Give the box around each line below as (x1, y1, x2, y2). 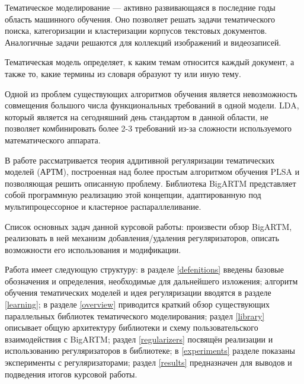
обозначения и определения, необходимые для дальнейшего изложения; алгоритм (5, 274, 298, 287)
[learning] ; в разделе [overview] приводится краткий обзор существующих (5, 298, 270, 311)
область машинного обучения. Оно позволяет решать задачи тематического (5, 12, 276, 25)
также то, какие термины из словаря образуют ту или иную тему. (5, 67, 241, 79)
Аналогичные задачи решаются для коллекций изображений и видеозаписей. (5, 36, 281, 48)
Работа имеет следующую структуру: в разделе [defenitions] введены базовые (5, 263, 284, 276)
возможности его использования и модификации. (5, 243, 181, 255)
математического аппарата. (5, 133, 101, 146)
